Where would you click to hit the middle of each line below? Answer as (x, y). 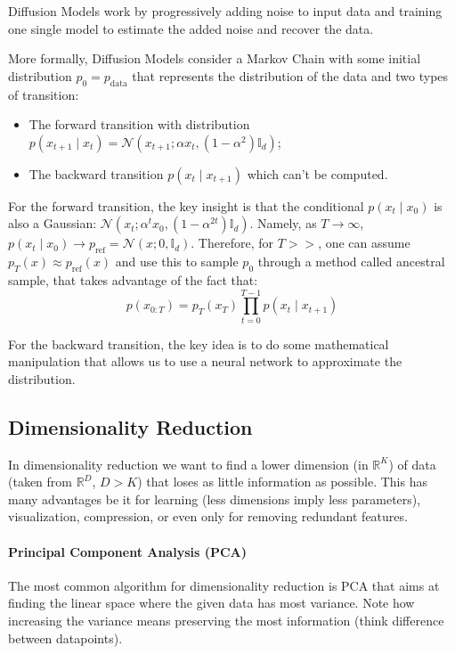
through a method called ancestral (351, 262)
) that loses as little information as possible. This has (282, 482)
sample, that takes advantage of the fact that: (133, 279)
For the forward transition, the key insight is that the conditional (186, 205)
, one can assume (364, 243)
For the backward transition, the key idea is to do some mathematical (199, 343)
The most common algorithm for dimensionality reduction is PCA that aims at (224, 585)
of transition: (44, 94)
